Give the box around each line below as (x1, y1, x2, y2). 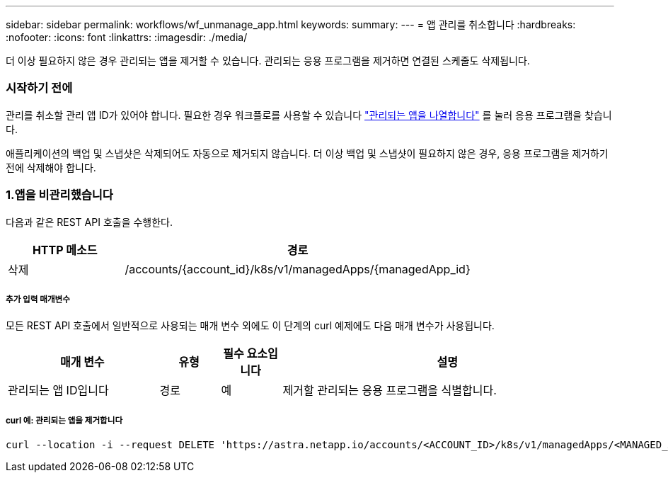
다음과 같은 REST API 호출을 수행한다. (6, 215, 173, 228)
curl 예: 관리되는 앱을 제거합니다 (6, 415, 123, 426)
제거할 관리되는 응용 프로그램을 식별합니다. (282, 383, 497, 398)
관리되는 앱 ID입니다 (8, 383, 109, 398)
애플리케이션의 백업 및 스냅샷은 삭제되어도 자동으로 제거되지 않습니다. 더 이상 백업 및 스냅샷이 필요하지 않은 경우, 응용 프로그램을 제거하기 (6, 147, 609, 159)
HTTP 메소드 (32, 242, 98, 257)
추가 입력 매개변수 (6, 294, 70, 305)
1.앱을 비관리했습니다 (6, 188, 113, 203)
